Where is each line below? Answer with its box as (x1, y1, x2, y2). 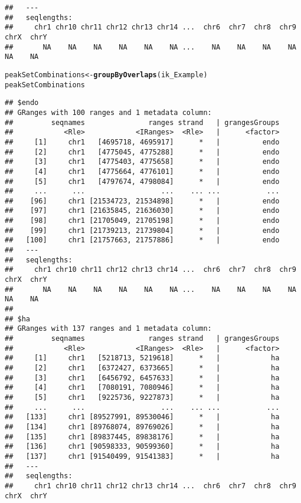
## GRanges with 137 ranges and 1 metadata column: (5, 324, 212, 333)
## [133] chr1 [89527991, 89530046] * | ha (5, 413, 280, 422)
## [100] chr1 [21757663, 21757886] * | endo (5, 236, 280, 245)
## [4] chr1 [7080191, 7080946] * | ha (5, 383, 280, 392)
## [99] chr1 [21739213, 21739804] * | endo (5, 226, 280, 235)
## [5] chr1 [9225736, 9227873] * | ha (5, 393, 280, 402)
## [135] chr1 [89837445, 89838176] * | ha (5, 432, 280, 441)
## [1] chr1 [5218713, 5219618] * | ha (5, 354, 280, 363)
